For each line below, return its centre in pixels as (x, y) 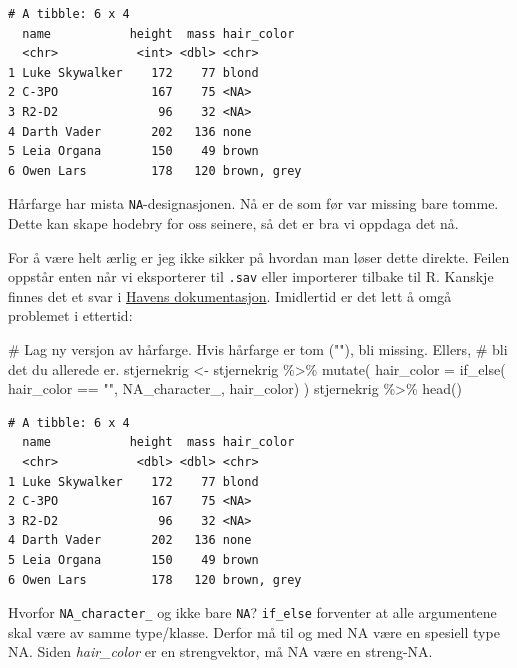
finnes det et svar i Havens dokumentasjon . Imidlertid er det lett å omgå (230, 295)
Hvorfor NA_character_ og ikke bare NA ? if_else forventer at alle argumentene (252, 612)
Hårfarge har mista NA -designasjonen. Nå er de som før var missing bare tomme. (253, 203)
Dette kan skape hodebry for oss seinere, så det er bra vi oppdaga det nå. (233, 223)
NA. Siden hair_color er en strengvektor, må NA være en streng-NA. (220, 651)
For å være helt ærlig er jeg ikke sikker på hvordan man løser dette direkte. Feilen (259, 256)
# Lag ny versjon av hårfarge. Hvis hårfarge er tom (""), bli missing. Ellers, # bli (258, 349)
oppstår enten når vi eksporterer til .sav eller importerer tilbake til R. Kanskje (251, 276)
